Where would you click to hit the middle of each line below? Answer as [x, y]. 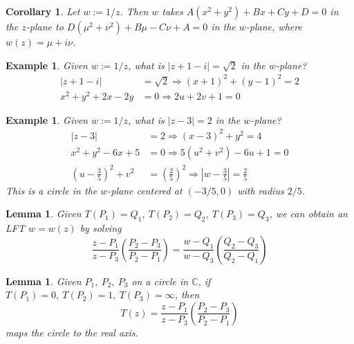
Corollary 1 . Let [43, 11]
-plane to [45, 26]
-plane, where [274, 26]
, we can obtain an [308, 214]
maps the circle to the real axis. [72, 332]
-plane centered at [145, 190]
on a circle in [160, 281]
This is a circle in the [52, 190]
